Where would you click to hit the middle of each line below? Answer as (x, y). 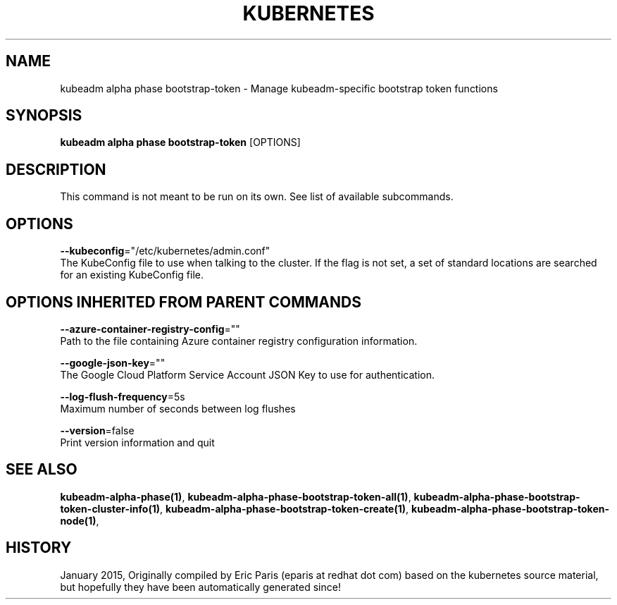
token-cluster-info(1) (110, 508)
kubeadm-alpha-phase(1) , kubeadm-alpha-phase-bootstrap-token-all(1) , (236, 496)
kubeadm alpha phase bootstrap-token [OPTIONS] (180, 142)
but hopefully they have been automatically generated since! (200, 587)
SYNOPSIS (44, 116)
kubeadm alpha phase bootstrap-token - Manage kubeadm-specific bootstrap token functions (279, 88)
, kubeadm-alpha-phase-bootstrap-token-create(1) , (285, 508)
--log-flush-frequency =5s (123, 396)
